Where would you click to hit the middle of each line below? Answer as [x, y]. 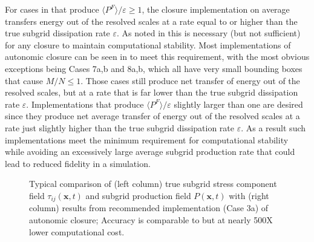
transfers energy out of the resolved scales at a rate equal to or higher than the [151, 21]
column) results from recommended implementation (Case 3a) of [149, 208]
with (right [249, 195]
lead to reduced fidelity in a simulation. [78, 163]
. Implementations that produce [85, 104]
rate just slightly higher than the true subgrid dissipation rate [120, 127]
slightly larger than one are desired [238, 104]
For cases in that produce [52, 9]
